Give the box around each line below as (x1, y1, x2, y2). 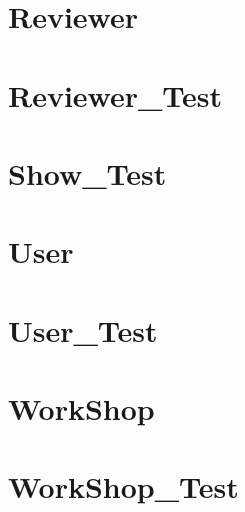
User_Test (8, 309, 158, 350)
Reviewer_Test (8, 74, 223, 115)
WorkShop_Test (8, 466, 239, 507)
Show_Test (8, 152, 167, 193)
